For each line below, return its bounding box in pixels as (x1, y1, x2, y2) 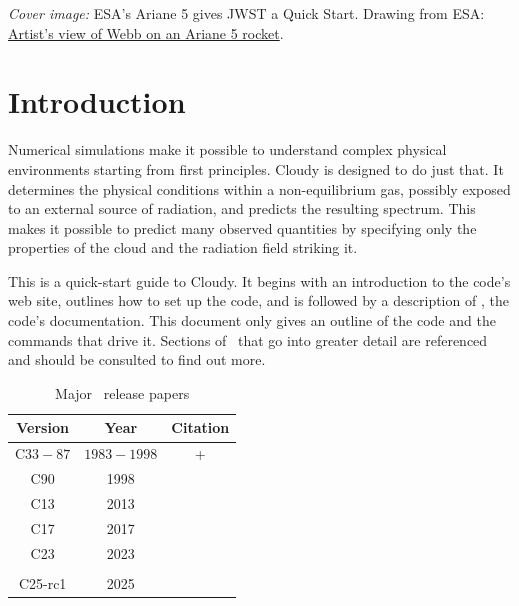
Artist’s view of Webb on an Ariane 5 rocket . (8, 22, 284, 43)
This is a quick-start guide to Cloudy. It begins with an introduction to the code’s (8, 270, 511, 291)
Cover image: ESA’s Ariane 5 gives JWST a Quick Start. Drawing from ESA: (8, 3, 485, 23)
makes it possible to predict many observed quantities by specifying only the (8, 217, 477, 238)
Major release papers (55, 382, 190, 403)
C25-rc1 (18, 572, 67, 593)
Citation (171, 417, 230, 438)
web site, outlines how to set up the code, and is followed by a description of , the (8, 290, 509, 311)
